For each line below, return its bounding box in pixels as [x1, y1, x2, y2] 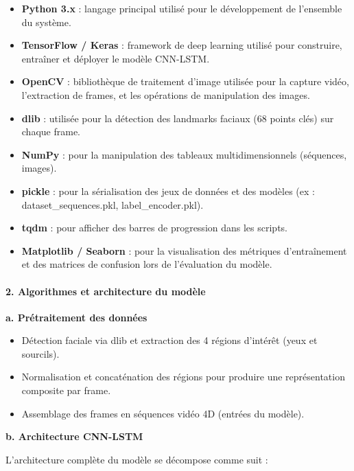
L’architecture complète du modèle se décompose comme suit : [5, 452, 268, 466]
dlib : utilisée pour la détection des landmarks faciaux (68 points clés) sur [21, 111, 334, 125]
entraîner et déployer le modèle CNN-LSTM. [21, 51, 210, 65]
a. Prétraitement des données [5, 310, 147, 324]
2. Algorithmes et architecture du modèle [5, 284, 206, 298]
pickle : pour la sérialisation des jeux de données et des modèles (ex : [21, 183, 315, 198]
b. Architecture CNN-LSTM [5, 429, 143, 444]
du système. [21, 14, 71, 29]
